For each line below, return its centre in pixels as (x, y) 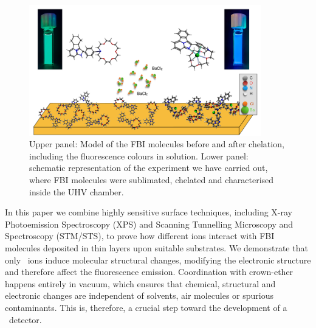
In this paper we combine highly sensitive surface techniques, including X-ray (149, 212)
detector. (25, 319)
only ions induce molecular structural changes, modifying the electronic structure (158, 260)
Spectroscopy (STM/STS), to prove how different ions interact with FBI (140, 236)
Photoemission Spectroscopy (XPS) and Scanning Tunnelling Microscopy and (149, 224)
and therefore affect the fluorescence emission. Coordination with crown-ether (149, 272)
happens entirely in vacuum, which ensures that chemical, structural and (140, 283)
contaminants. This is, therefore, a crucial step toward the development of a (146, 307)
